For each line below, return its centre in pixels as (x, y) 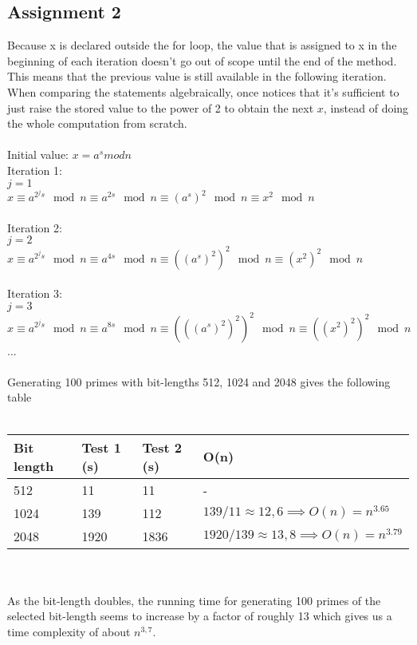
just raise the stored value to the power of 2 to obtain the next (161, 107)
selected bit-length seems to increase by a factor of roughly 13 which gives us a (200, 616)
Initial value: (38, 154)
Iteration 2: (35, 227)
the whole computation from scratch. (97, 123)
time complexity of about (69, 631)
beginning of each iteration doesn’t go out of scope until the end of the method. (202, 60)
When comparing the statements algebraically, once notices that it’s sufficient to (203, 91)
